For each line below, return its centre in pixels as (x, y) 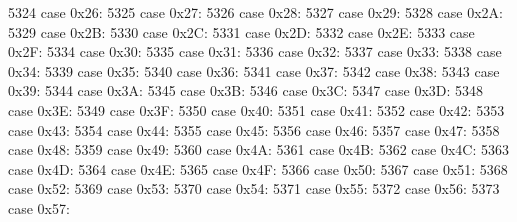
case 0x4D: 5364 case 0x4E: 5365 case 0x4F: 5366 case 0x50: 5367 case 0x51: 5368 (258, 168)
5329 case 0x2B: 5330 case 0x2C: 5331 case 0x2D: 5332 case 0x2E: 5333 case (241, 31)
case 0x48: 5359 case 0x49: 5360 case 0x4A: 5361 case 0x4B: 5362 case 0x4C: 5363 (259, 149)
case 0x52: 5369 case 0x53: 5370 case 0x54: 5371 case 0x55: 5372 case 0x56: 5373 (254, 188)
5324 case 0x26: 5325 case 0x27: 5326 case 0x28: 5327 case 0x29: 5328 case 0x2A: (256, 12)
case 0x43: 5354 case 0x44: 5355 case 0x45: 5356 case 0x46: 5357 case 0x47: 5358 (254, 129)
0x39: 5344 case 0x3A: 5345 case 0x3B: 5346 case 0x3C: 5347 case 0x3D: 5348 (246, 90)
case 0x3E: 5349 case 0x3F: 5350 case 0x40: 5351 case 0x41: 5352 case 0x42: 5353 (256, 109)
